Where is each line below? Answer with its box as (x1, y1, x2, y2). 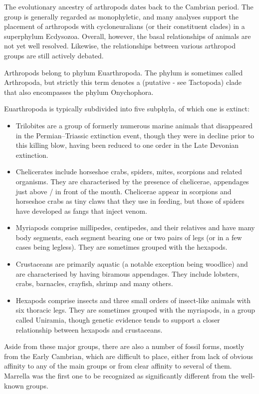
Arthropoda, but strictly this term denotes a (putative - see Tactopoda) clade (4, 77, 242, 87)
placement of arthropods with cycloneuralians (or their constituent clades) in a (4, 21, 245, 31)
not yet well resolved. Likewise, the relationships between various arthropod (4, 40, 236, 51)
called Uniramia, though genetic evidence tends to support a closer (15, 315, 220, 325)
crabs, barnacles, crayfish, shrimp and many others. (15, 278, 173, 289)
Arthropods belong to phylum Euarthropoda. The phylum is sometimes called (4, 67, 243, 77)
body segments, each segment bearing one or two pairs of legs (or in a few (15, 232, 242, 242)
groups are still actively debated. (4, 50, 104, 60)
